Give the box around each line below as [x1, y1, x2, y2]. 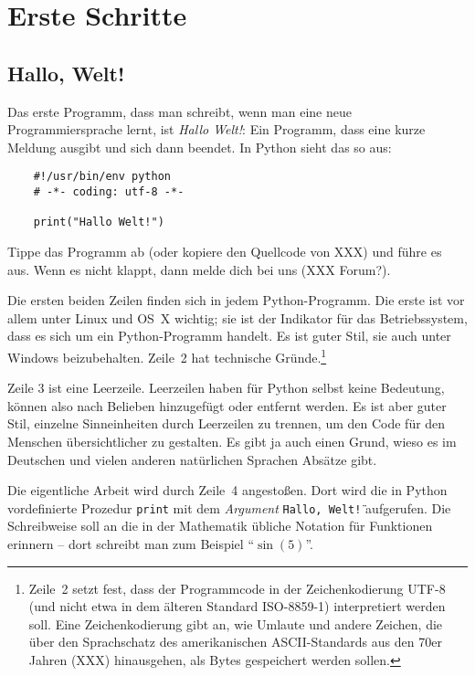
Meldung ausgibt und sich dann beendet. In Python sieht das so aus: [7, 137, 392, 156]
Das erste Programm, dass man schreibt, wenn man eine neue [7, 101, 352, 121]
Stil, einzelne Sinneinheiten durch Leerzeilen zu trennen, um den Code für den [7, 414, 446, 433]
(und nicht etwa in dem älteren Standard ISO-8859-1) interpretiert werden [28, 597, 446, 616]
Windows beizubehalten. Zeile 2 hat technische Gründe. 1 [7, 344, 327, 366]
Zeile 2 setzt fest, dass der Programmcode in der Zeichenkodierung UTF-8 [28, 578, 446, 597]
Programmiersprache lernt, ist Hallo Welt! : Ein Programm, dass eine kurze [7, 120, 426, 139]
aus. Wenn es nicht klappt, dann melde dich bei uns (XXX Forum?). [7, 259, 391, 279]
